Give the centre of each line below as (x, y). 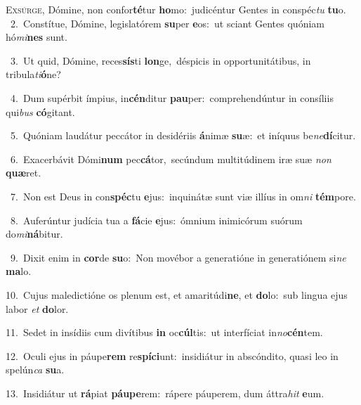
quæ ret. (24, 173)
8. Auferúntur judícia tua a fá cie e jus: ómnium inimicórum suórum (156, 220)
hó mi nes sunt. (37, 37)
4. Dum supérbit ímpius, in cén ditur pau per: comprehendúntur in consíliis (172, 97)
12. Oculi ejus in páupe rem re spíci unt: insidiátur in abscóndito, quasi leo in (172, 355)
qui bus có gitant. (40, 111)
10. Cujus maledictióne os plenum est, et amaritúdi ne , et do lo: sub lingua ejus (177, 294)
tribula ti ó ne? (33, 74)
